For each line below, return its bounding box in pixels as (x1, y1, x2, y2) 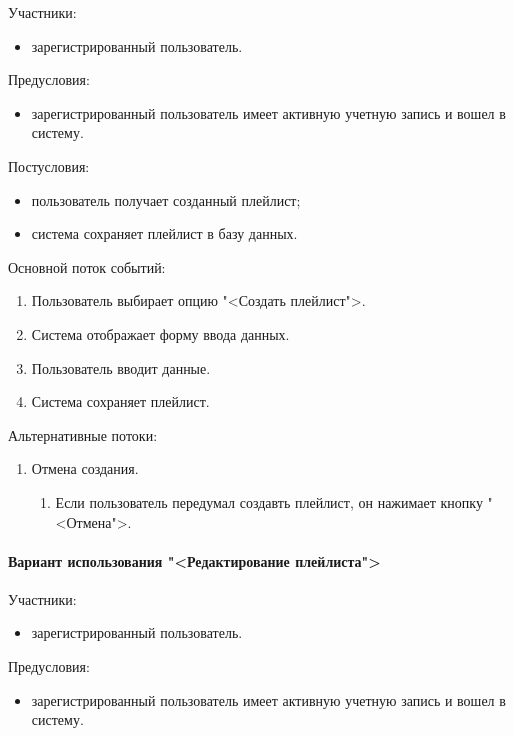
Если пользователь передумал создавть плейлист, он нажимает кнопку (55, 491, 483, 512)
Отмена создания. (31, 458, 139, 479)
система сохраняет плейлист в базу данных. (31, 223, 298, 244)
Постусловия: (8, 155, 90, 176)
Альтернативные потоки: (8, 424, 158, 445)
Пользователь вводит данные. (31, 357, 211, 378)
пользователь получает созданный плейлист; (31, 189, 301, 210)
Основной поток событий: (8, 256, 166, 277)
